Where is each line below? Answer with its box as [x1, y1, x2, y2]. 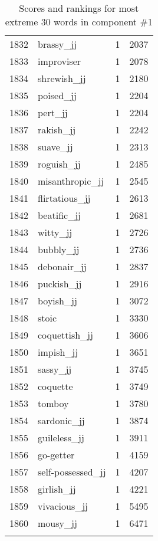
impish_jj [38, 345, 78, 359]
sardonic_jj [38, 414, 85, 427]
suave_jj [38, 140, 73, 153]
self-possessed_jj [38, 465, 106, 478]
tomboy [38, 396, 69, 410]
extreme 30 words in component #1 [5, 15, 153, 28]
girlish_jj [38, 482, 76, 496]
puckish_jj [38, 277, 82, 290]
